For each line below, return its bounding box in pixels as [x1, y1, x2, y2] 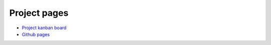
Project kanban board [22, 25, 67, 31]
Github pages [22, 31, 50, 37]
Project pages [9, 7, 69, 18]
